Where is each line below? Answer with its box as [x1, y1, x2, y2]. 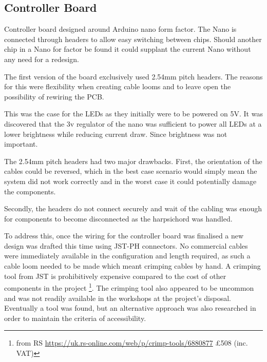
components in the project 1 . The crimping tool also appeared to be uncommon [4, 281, 254, 293]
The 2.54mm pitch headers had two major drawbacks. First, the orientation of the [4, 155, 262, 166]
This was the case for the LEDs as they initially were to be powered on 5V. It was [4, 108, 263, 119]
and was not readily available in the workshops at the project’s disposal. [4, 292, 231, 303]
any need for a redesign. [4, 53, 79, 64]
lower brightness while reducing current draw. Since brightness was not [4, 128, 227, 139]
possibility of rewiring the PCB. [4, 91, 104, 102]
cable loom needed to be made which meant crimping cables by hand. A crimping [4, 260, 261, 271]
